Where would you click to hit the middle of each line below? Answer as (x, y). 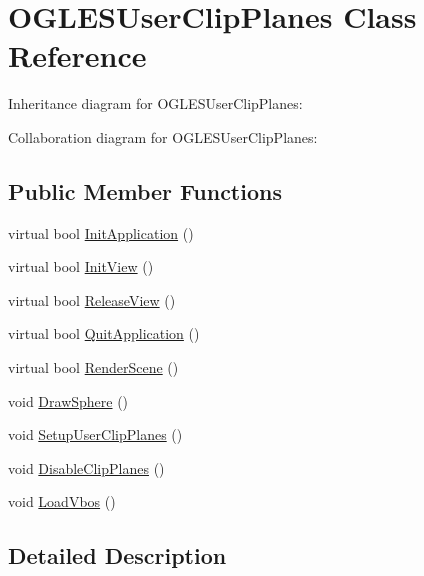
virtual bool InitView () (81, 266)
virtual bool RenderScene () (93, 367)
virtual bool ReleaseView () (92, 299)
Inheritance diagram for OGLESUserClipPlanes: (155, 103)
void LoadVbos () (62, 501)
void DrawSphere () (68, 400)
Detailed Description (117, 555)
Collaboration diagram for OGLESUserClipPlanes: (163, 136)
